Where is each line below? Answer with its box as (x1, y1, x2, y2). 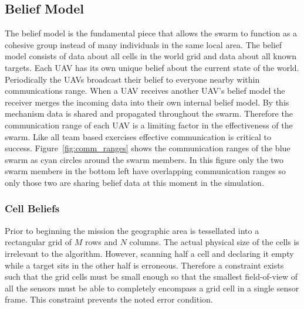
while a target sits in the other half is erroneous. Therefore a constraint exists (5, 259, 284, 271)
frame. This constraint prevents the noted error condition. (5, 293, 213, 305)
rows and (85, 236, 117, 248)
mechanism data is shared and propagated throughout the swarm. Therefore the (5, 107, 293, 120)
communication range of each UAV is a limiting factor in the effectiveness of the (5, 118, 293, 131)
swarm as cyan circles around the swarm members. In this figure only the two (5, 153, 284, 165)
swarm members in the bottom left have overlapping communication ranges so (5, 165, 286, 177)
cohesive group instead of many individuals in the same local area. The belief (5, 38, 282, 50)
